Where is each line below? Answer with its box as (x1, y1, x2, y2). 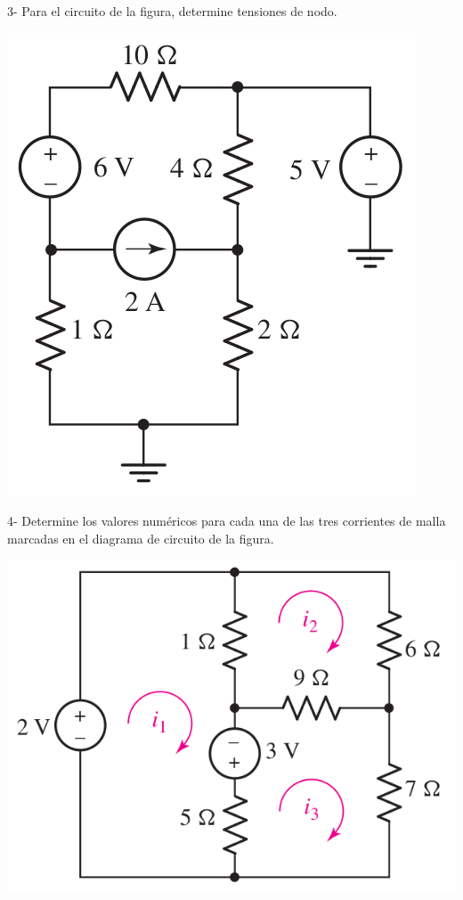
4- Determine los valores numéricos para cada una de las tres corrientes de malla (7, 511, 446, 530)
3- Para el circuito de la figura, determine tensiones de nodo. (7, 2, 337, 20)
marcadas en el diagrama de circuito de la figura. (7, 528, 274, 547)
